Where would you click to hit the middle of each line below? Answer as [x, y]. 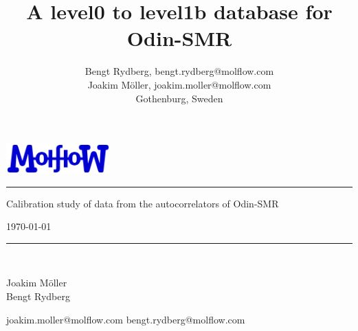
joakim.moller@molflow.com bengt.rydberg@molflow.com [126, 319]
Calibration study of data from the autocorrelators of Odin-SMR [143, 203]
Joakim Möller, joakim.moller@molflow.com [179, 84]
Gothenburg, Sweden [179, 98]
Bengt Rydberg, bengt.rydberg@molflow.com [179, 71]
